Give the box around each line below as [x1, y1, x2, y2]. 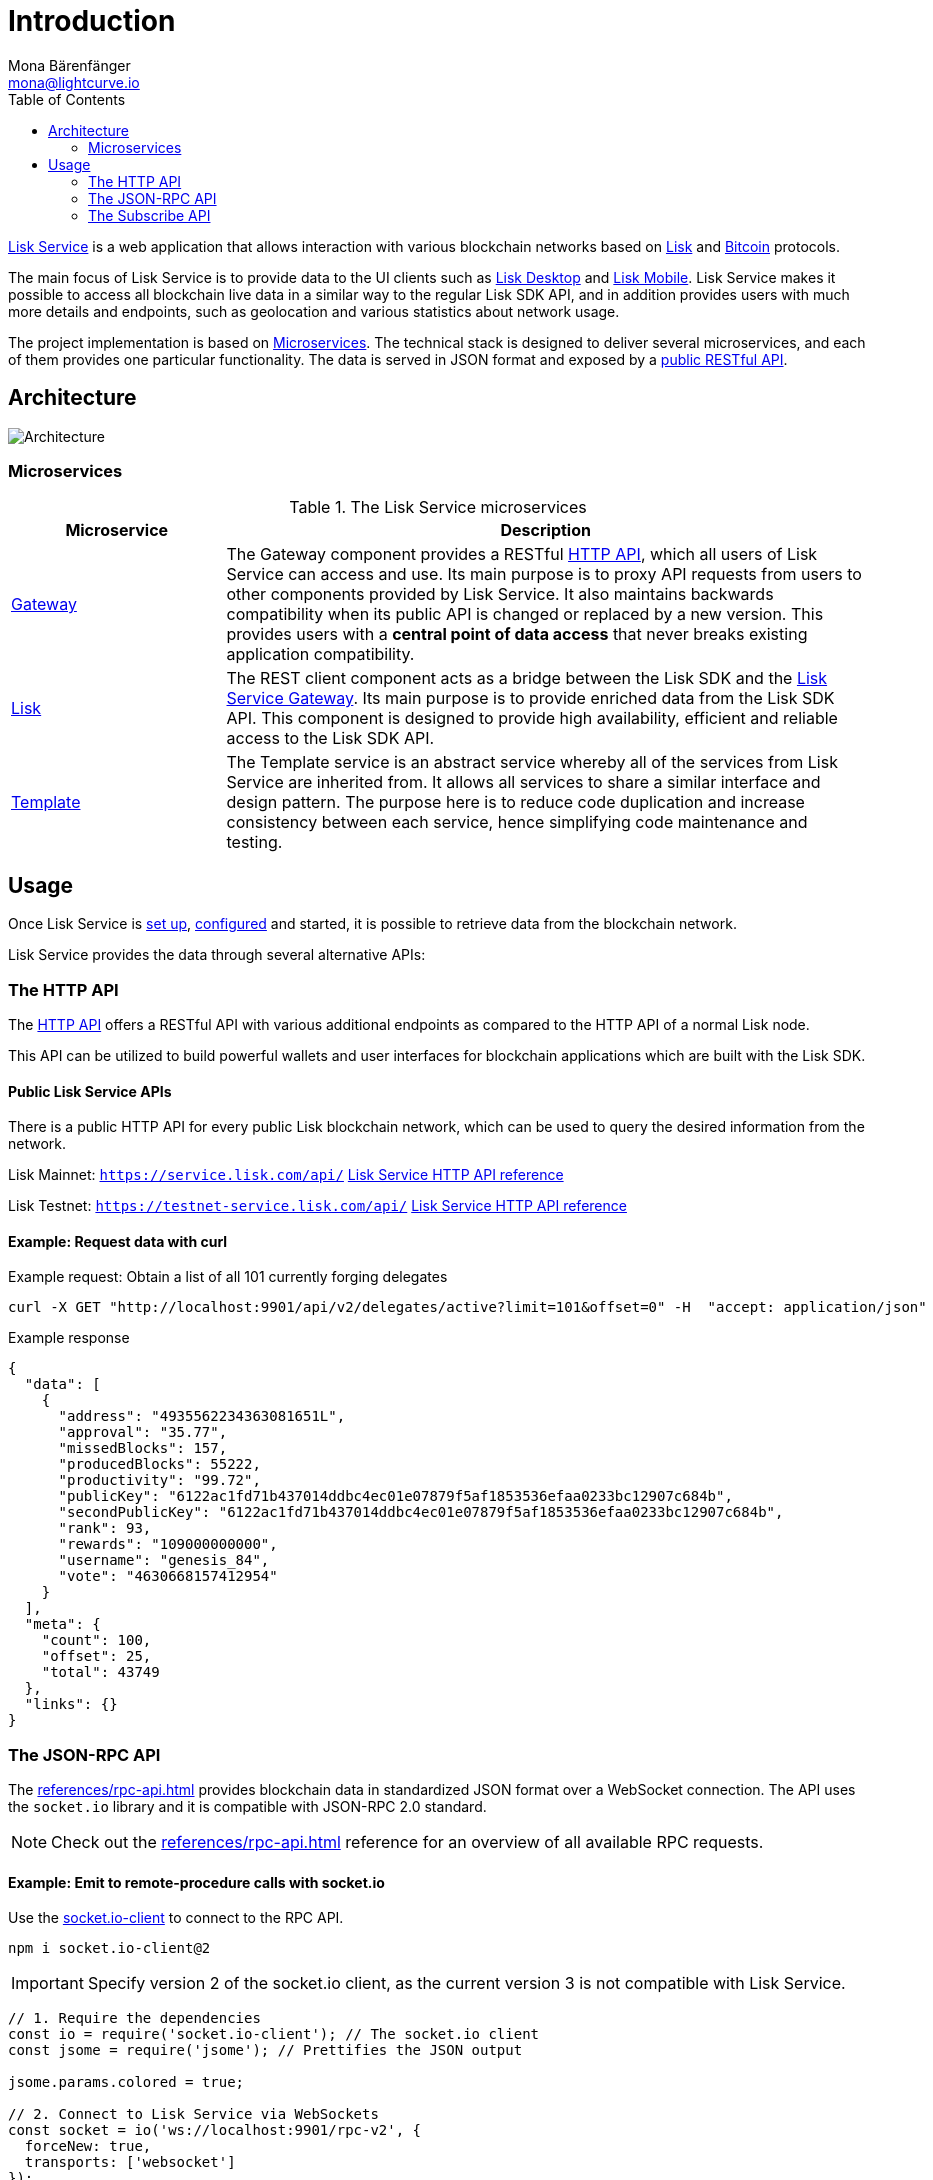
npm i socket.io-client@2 [8, 1940, 211, 1957]
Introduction [8, 4, 176, 38]
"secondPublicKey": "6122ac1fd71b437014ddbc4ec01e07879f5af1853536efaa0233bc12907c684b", [58, 1504, 784, 1521]
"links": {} [24, 1696, 118, 1713]
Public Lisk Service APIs [8, 1082, 172, 1100]
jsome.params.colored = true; [8, 2074, 245, 2091]
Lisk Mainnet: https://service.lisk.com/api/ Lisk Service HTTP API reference [8, 1166, 564, 1184]
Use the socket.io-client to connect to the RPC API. [8, 1909, 344, 1927]
